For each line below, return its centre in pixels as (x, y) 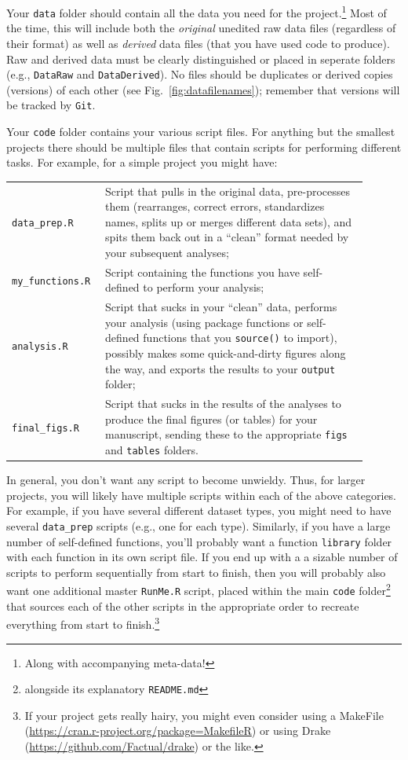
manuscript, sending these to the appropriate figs (226, 434)
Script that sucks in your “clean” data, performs (221, 307)
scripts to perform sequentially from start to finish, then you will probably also (196, 572)
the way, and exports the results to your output (220, 368)
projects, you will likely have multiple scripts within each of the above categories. (202, 495)
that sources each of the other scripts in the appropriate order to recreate (183, 606)
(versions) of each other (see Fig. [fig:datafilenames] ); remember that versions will (203, 89)
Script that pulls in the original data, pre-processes (228, 191)
